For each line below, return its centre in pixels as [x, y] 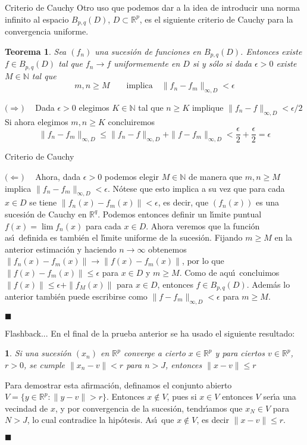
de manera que [215, 176]
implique [208, 107]
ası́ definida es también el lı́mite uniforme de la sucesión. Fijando [124, 237]
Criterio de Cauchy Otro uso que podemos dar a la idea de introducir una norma [152, 7]
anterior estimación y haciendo [61, 249]
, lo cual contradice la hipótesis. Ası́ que [101, 420]
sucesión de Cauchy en [46, 214]
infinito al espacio [37, 19]
